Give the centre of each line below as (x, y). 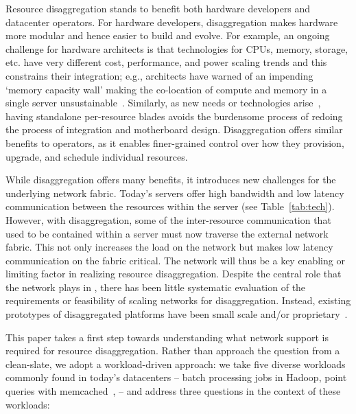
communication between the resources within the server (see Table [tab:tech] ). (170, 206)
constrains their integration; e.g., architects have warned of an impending (159, 75)
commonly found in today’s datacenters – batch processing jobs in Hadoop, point (176, 377)
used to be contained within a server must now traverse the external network (167, 233)
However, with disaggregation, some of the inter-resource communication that (168, 219)
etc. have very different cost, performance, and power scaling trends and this (166, 62)
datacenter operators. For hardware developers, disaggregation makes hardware (172, 22)
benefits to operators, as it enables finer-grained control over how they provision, (175, 142)
